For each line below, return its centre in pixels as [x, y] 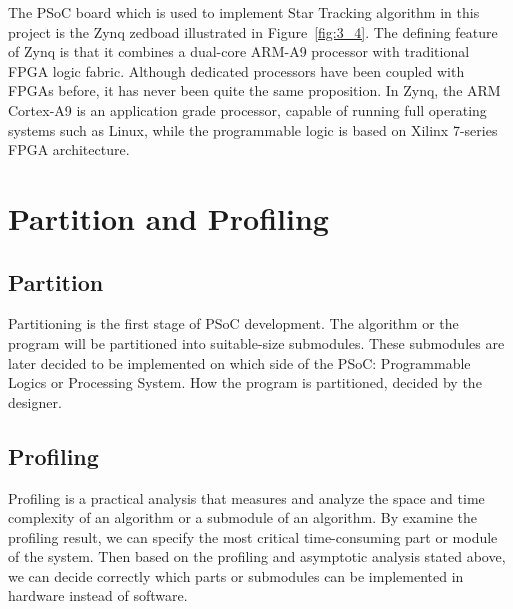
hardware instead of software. [98, 595]
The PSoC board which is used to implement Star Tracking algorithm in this [244, 12]
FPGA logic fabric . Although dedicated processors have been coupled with [236, 70]
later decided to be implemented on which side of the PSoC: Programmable [239, 362]
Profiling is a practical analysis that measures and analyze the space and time [246, 497]
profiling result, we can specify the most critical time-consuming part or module [253, 536]
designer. [35, 401]
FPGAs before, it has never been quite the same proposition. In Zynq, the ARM [254, 90]
